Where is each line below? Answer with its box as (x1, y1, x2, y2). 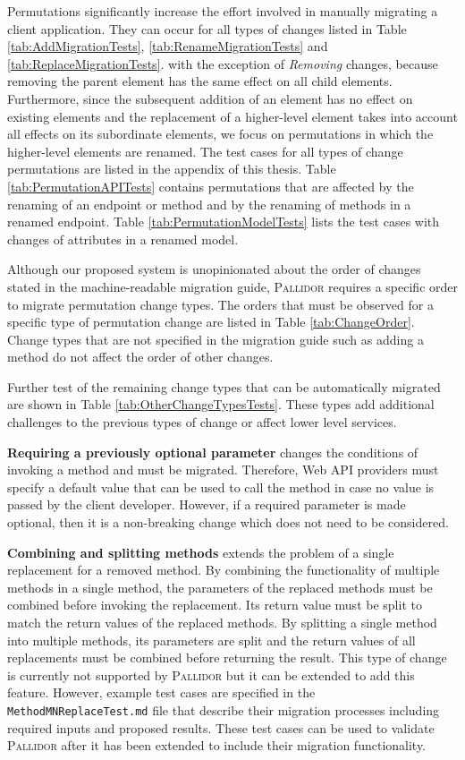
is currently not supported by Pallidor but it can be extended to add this (7, 665, 415, 684)
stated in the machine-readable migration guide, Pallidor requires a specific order (7, 277, 459, 295)
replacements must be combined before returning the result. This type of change (7, 648, 447, 667)
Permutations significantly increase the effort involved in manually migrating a (7, 2, 438, 20)
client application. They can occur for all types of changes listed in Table (7, 19, 407, 38)
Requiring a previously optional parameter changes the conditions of (7, 442, 418, 461)
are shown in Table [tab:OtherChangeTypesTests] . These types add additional (7, 395, 435, 414)
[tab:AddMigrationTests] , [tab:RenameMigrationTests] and (7, 37, 328, 56)
